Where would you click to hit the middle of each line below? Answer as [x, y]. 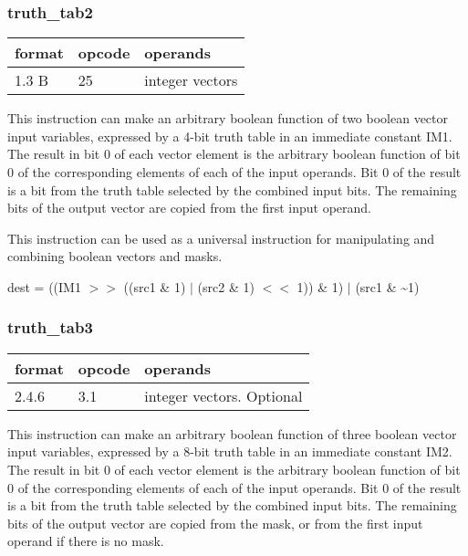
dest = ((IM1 [44, 286]
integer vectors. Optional [224, 395]
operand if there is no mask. [86, 541]
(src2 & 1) [226, 286]
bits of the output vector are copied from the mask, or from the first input [215, 523]
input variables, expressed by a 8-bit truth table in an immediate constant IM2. [230, 451]
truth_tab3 [50, 327]
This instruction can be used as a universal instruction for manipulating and [221, 238]
